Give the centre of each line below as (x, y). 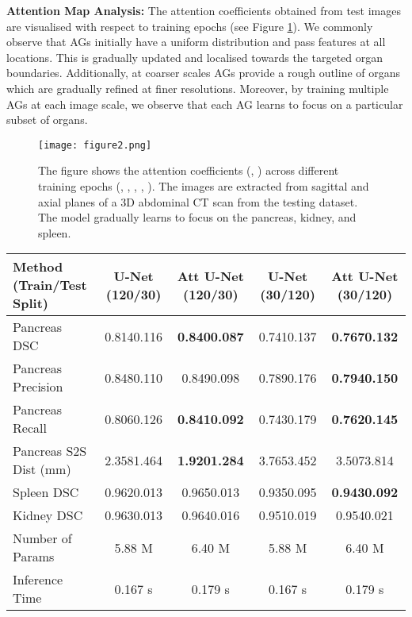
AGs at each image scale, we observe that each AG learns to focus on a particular (205, 104)
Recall (30, 428)
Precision (38, 387)
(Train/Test (50, 285)
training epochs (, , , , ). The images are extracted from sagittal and (204, 186)
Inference (38, 580)
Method (38, 267)
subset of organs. (47, 120)
